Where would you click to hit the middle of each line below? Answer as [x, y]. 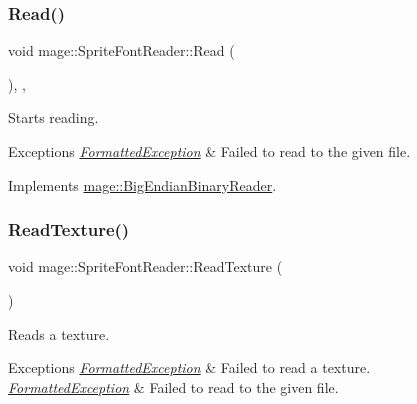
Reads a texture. [59, 333]
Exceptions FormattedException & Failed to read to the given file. [209, 151]
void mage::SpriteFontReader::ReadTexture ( [145, 266]
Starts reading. [53, 117]
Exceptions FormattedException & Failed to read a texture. [189, 367]
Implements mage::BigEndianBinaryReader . [142, 184]
